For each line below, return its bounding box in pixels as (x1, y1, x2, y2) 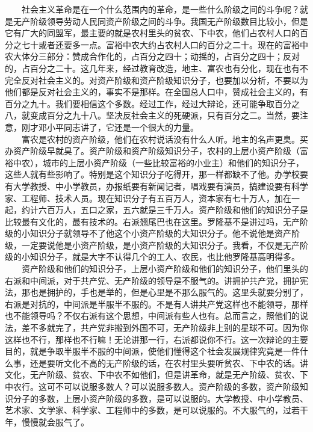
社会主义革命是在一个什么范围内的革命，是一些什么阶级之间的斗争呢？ (21, 3, 300, 15)
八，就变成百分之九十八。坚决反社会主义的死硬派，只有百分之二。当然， (5, 109, 291, 122)
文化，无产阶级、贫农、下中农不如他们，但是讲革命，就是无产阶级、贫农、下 (5, 368, 308, 381)
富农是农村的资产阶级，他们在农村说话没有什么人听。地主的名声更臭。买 (21, 132, 308, 145)
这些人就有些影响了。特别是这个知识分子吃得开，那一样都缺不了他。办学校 (5, 168, 300, 181)
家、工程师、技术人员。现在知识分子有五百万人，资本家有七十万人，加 (5, 191, 283, 204)
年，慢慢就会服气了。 (5, 415, 89, 428)
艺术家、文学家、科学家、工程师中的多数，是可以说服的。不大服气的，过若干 (5, 404, 308, 416)
